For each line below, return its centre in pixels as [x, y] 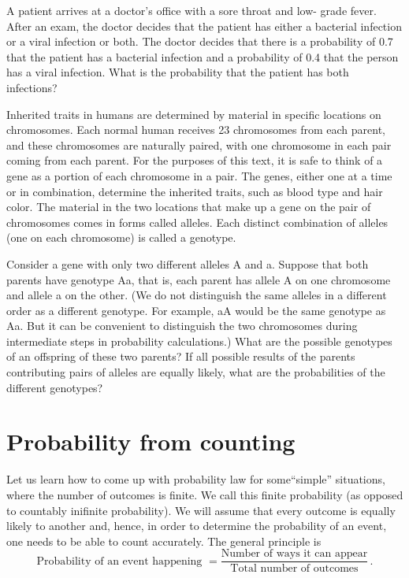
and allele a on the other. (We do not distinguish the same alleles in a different [197, 295]
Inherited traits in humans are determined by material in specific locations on [194, 114]
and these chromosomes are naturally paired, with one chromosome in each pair [199, 144]
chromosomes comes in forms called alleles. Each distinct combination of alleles [197, 222]
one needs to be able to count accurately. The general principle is [164, 541]
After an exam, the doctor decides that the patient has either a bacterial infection [204, 26]
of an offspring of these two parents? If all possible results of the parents [181, 356]
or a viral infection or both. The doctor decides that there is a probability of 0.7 [200, 41]
